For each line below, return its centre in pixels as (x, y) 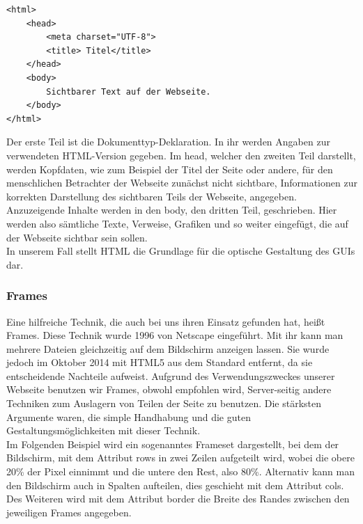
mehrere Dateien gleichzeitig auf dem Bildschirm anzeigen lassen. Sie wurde (168, 348)
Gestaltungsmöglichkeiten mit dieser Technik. (103, 430)
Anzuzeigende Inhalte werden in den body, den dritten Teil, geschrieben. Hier (172, 210)
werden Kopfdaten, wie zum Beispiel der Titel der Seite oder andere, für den (170, 169)
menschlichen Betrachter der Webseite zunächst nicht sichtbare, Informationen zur (182, 183)
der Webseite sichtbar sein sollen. (77, 237)
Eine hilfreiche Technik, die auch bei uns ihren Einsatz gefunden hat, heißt (166, 321)
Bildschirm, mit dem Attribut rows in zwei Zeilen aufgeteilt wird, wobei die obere (180, 458)
